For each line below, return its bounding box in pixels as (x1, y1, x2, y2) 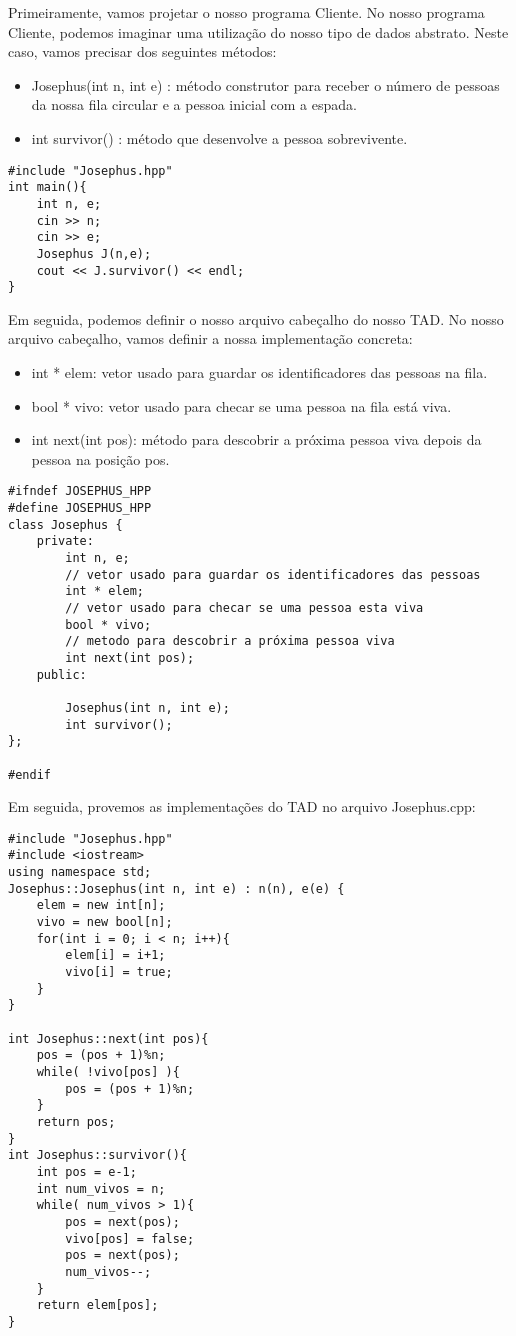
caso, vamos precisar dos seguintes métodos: (8, 41, 277, 62)
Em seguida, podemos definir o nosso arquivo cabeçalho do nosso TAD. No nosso (8, 308, 504, 329)
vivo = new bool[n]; (36, 915, 173, 930)
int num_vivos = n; (36, 1181, 166, 1196)
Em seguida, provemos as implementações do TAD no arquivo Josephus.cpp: (8, 796, 476, 817)
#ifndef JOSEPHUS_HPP (8, 484, 152, 499)
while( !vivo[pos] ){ (36, 1064, 180, 1079)
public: (36, 667, 87, 682)
